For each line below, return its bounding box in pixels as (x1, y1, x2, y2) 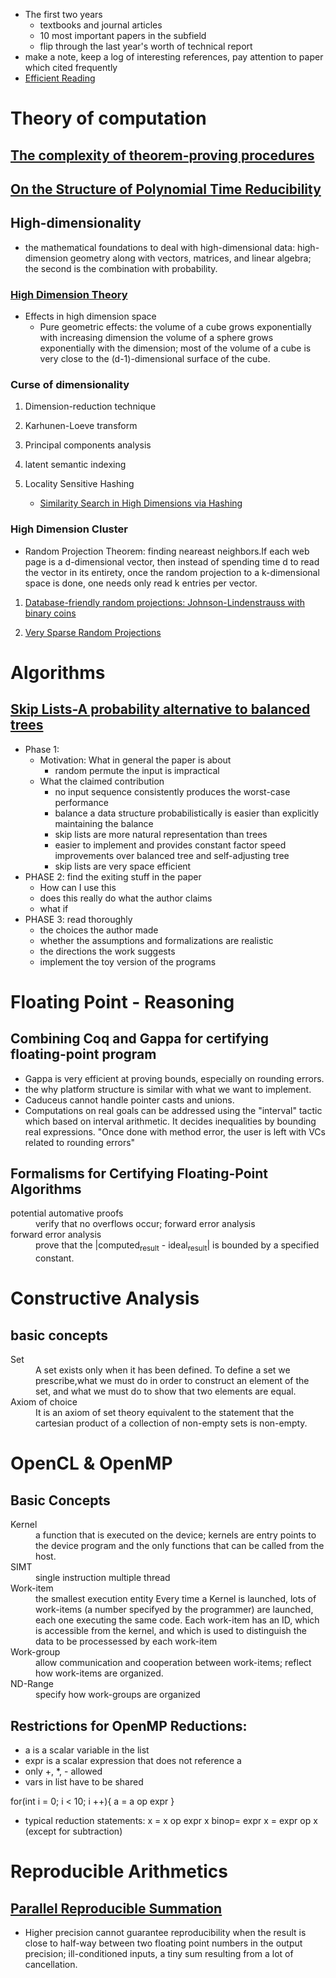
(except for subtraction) (24, 1825, 123, 1838)
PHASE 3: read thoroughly (24, 913, 133, 925)
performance (54, 796, 109, 808)
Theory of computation (10, 107, 207, 130)
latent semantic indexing (24, 459, 127, 471)
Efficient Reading (24, 72, 96, 84)
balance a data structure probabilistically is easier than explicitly (54, 807, 320, 819)
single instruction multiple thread (35, 1572, 171, 1584)
